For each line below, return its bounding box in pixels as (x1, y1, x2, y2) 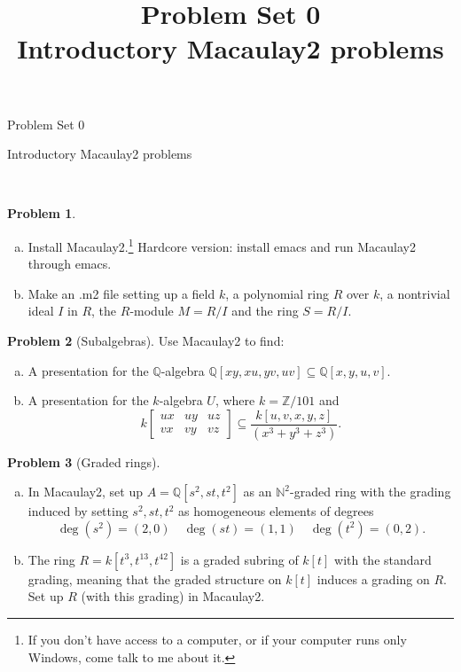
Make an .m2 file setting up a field (27, 284, 215, 302)
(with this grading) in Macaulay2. (81, 587, 265, 606)
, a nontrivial (379, 284, 450, 302)
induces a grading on (316, 569, 430, 588)
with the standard (334, 550, 432, 568)
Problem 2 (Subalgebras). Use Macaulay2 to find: (7, 331, 285, 349)
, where (215, 391, 255, 410)
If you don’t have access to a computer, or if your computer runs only (27, 630, 407, 649)
